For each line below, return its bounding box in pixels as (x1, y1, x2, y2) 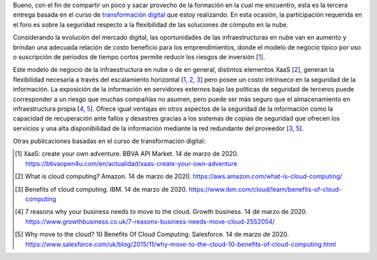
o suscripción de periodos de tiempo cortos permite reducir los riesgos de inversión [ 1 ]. (13, 52, 265, 61)
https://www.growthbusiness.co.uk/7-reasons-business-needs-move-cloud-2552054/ (25, 217, 275, 226)
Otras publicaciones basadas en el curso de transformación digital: (13, 137, 206, 146)
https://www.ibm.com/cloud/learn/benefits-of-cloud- (188, 185, 342, 193)
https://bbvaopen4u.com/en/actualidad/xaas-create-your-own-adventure (25, 159, 237, 167)
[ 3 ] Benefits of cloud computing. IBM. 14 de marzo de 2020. (15, 185, 188, 193)
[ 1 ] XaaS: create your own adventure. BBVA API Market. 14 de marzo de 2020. (15, 150, 239, 158)
